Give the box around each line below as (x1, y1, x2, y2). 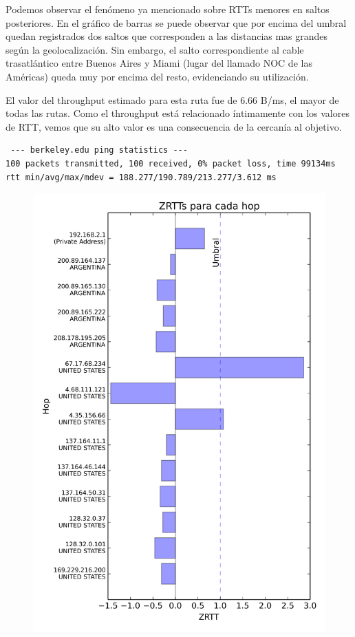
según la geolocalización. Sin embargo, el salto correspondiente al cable (6, 42, 304, 56)
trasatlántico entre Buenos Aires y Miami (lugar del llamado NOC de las (6, 56, 312, 70)
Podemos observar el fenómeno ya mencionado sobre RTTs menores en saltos (6, 2, 330, 16)
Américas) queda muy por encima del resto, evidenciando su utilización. (6, 69, 309, 83)
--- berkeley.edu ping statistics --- (10, 145, 188, 155)
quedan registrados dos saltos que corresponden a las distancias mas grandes (6, 29, 328, 43)
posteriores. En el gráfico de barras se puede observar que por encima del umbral (6, 15, 347, 30)
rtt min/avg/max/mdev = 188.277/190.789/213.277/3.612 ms (6, 172, 277, 182)
